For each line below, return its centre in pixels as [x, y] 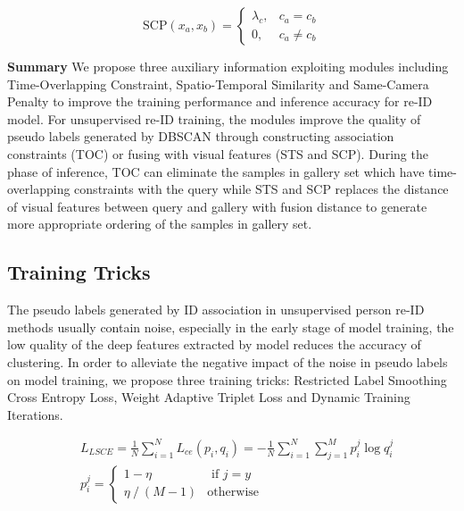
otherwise [233, 493]
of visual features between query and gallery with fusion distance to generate [217, 206]
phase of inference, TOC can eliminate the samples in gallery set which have [216, 171]
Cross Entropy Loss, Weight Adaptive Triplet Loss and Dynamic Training [209, 397]
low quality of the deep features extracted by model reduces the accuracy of [214, 344]
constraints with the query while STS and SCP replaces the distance [261, 189]
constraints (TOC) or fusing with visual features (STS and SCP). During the [218, 153]
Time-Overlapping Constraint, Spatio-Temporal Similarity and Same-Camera [218, 84]
